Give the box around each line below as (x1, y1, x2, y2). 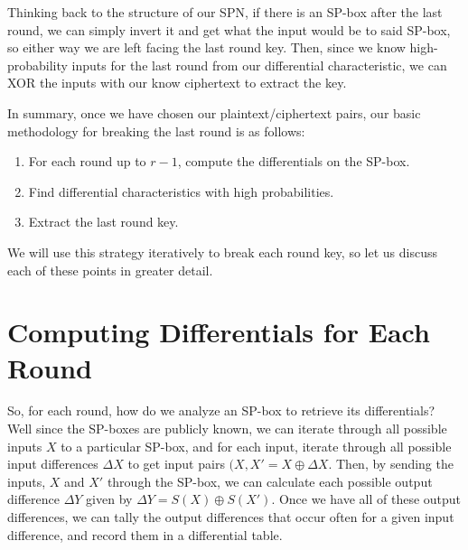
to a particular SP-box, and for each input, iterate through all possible (61, 436, 452, 455)
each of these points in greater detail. (7, 260, 213, 279)
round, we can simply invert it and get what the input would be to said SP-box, (7, 20, 451, 39)
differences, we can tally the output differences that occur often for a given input (7, 508, 454, 526)
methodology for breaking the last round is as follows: (7, 121, 305, 140)
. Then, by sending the (328, 454, 454, 473)
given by (86, 489, 133, 508)
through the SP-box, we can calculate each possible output (107, 471, 433, 490)
